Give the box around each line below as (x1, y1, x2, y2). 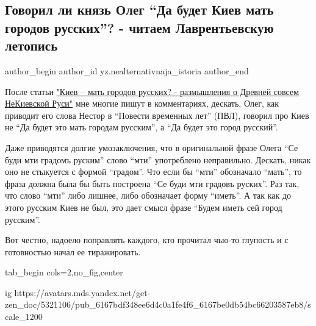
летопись (5, 36, 58, 55)
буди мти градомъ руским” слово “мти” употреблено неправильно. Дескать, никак (5, 153, 311, 166)
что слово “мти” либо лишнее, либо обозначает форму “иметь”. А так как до (5, 189, 292, 202)
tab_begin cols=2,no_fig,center (5, 266, 123, 278)
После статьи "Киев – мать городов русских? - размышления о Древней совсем (5, 85, 300, 97)
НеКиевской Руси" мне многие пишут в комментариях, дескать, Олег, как (5, 97, 279, 110)
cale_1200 (5, 310, 43, 323)
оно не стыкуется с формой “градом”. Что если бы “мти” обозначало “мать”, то (5, 165, 302, 178)
